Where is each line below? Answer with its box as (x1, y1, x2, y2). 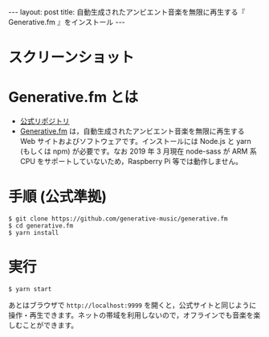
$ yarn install (8, 229, 59, 237)
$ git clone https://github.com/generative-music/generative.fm (8, 215, 228, 223)
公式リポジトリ (19, 117, 70, 126)
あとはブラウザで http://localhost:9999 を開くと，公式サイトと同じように (8, 300, 257, 310)
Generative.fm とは (8, 88, 139, 106)
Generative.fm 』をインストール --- (8, 18, 126, 27)
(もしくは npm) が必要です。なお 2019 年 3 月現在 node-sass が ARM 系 (19, 146, 257, 156)
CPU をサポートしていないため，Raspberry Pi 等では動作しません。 (19, 157, 243, 166)
